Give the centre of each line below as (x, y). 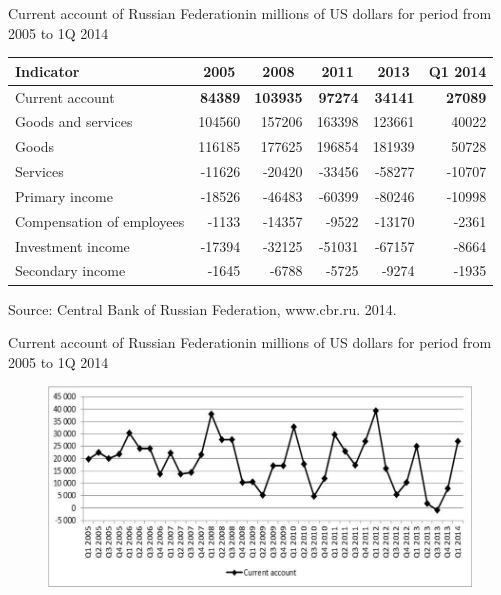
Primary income (64, 195)
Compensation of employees (100, 220)
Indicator (47, 70)
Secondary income (70, 270)
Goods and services (74, 121)
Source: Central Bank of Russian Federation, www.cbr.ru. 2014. (202, 308)
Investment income (72, 245)
